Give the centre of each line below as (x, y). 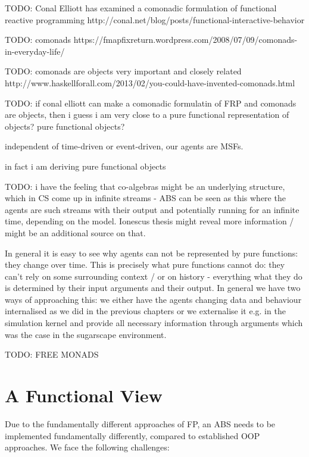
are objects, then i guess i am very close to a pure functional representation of (147, 115)
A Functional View (84, 395)
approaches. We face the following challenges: (87, 447)
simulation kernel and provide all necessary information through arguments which (154, 323)
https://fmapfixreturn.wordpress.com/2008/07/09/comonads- (185, 40)
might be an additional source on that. (75, 232)
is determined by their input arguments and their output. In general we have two (153, 288)
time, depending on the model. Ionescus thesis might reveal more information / (149, 221)
